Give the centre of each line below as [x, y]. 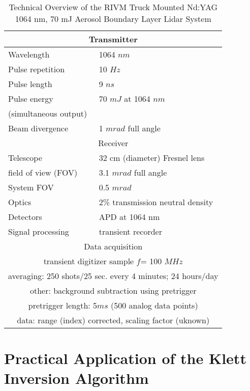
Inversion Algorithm [76, 378]
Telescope [25, 158]
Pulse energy [31, 99]
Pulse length [30, 84]
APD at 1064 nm [129, 217]
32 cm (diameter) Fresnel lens [152, 158]
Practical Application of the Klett [125, 358]
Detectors [25, 217]
